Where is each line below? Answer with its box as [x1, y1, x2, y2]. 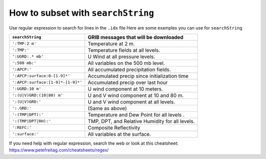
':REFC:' [12, 125, 32, 130]
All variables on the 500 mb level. [88, 60, 165, 66]
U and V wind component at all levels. [88, 98, 175, 105]
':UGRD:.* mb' [12, 54, 44, 59]
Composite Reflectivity [88, 124, 140, 131]
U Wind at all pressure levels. [88, 53, 155, 60]
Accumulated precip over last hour [88, 79, 168, 86]
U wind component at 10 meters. [88, 85, 164, 92]
